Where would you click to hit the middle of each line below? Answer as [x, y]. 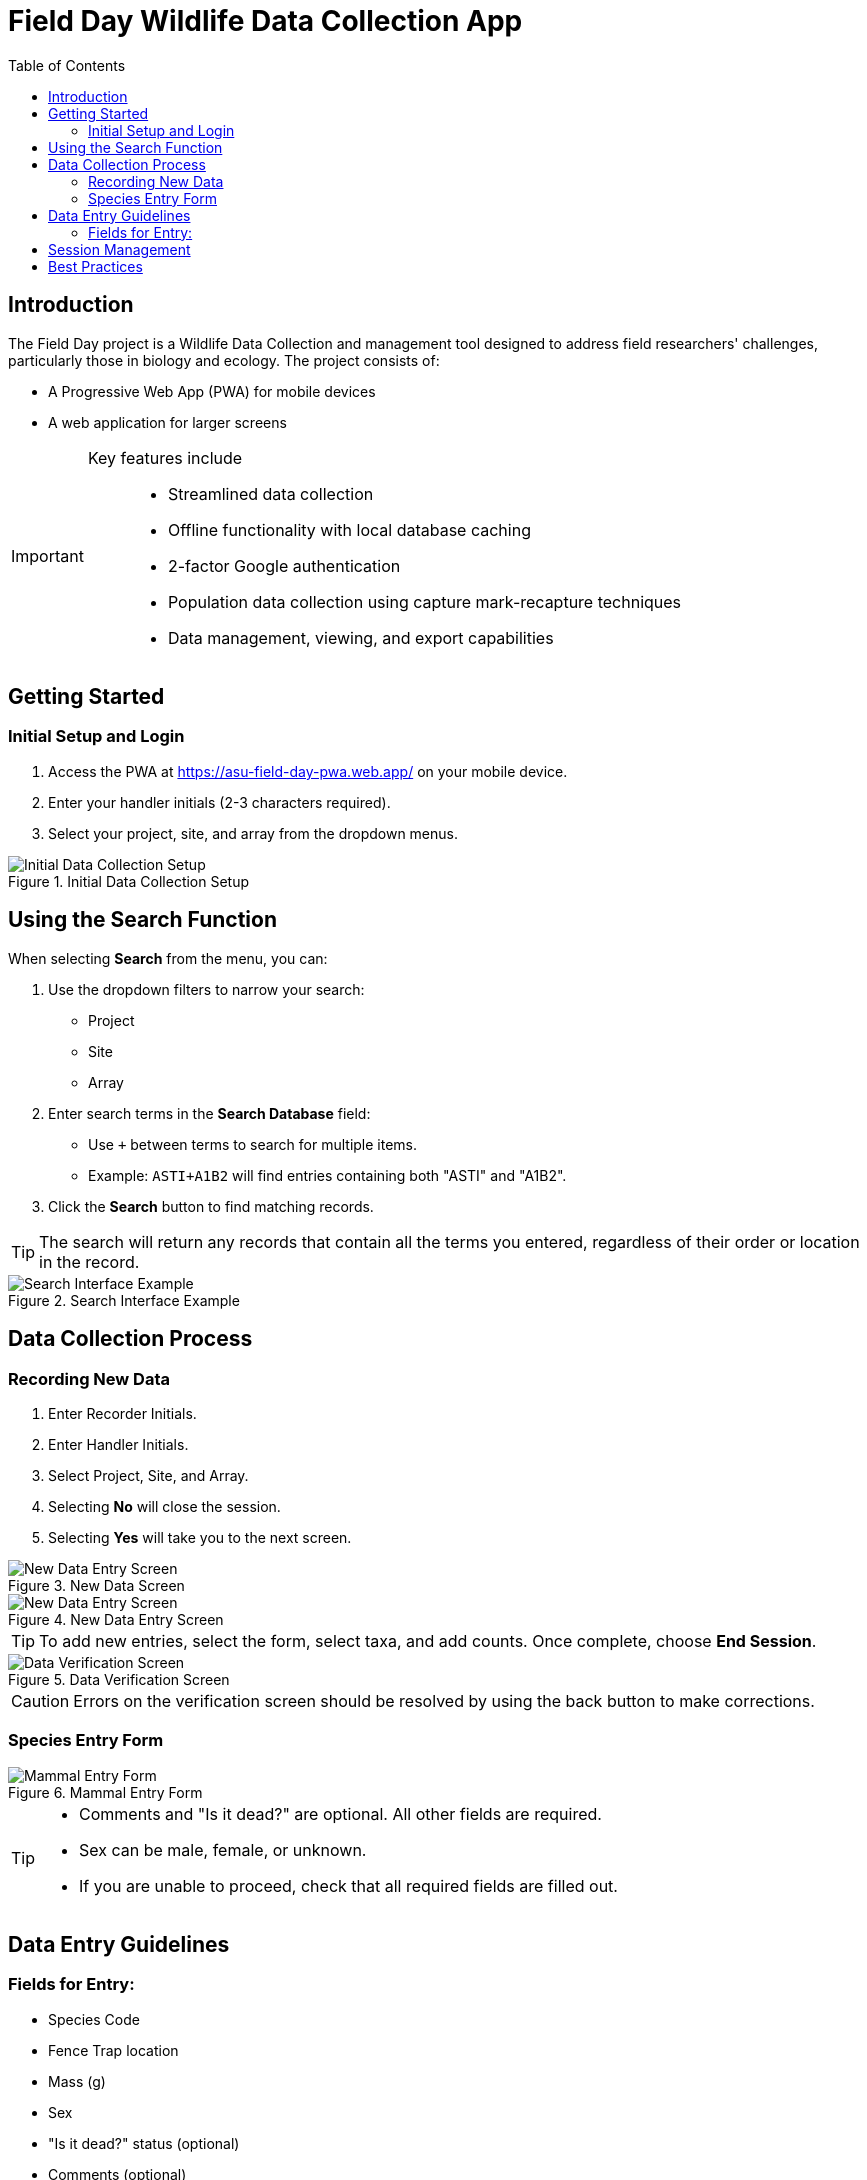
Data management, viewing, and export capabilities [360, 637]
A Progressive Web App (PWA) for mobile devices [212, 391]
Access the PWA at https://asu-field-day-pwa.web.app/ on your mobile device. [308, 771]
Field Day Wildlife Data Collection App [265, 21]
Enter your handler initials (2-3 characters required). [219, 802]
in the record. [89, 1261]
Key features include [165, 457]
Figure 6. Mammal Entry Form [105, 1792]
